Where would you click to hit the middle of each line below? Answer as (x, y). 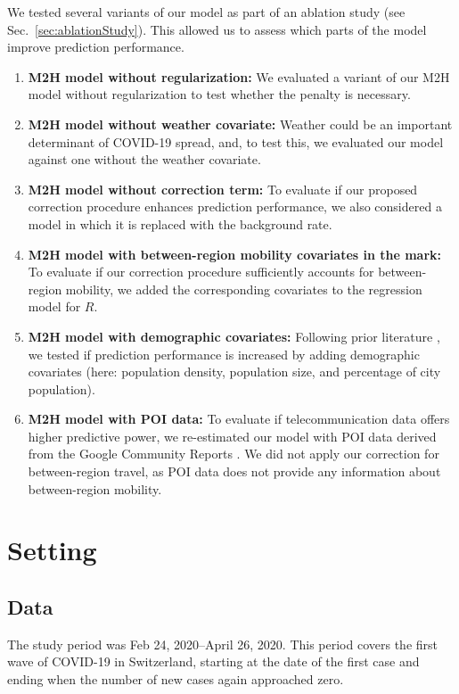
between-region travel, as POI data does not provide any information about (234, 471)
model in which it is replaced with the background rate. (180, 223)
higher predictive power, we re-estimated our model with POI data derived (232, 436)
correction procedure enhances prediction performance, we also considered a (235, 207)
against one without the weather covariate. (144, 159)
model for (54, 306)
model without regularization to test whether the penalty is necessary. (219, 94)
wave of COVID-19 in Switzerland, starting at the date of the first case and (213, 661)
